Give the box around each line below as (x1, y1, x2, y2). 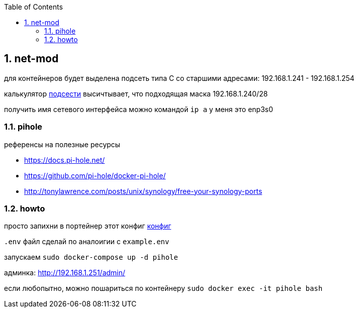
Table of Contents (4, 3, 63, 11)
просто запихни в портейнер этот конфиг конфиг (4, 222, 171, 231)
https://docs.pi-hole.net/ (24, 155, 105, 164)
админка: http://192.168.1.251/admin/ (4, 268, 126, 277)
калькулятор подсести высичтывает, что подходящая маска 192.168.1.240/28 (4, 89, 268, 98)
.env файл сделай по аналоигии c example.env (4, 237, 169, 246)
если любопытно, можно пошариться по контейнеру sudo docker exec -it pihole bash (4, 284, 323, 293)
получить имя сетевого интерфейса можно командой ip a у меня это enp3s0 (4, 105, 273, 114)
